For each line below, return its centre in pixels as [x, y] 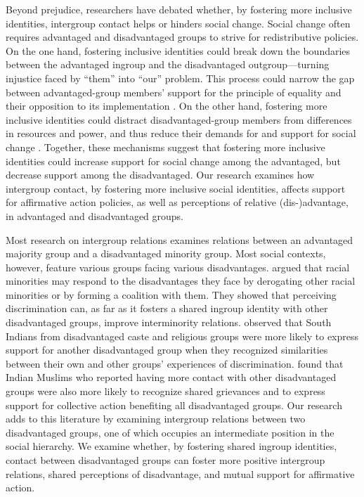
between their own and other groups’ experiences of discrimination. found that [175, 363]
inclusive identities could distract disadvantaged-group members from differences [179, 119]
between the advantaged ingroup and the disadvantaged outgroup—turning [168, 64]
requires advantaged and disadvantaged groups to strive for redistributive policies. [182, 37]
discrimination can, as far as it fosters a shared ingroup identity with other [167, 308]
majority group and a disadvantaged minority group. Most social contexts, [166, 253]
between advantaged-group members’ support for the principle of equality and [174, 92]
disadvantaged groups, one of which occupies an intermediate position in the [170, 432]
